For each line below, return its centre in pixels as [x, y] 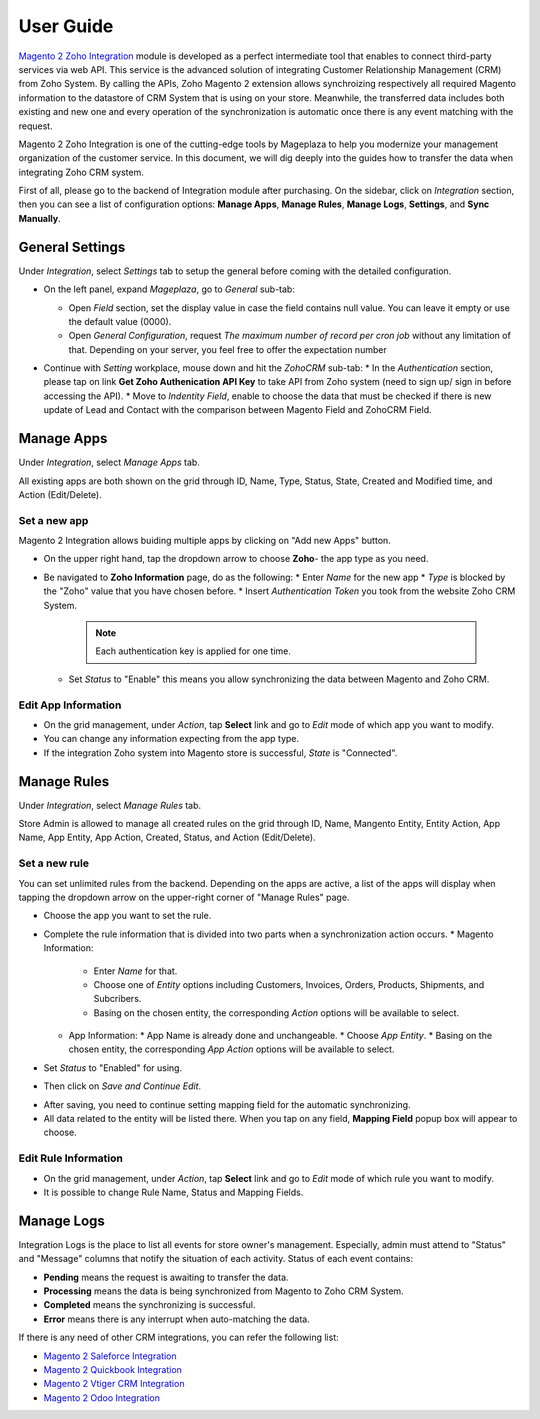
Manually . [39, 218]
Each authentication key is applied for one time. [193, 651]
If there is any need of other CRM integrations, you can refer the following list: [178, 1337]
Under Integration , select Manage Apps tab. [109, 462]
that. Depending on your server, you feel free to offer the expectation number [227, 349]
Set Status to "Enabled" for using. [113, 1067]
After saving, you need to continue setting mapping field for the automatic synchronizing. [227, 1104]
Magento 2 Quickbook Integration [112, 1369]
